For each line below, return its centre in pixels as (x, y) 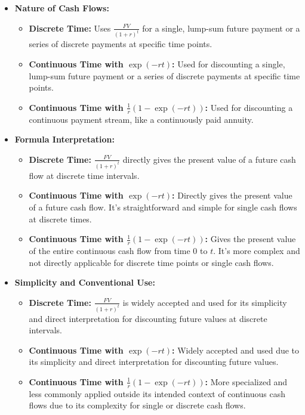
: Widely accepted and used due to (236, 350)
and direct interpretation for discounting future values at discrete (148, 318)
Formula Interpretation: (64, 139)
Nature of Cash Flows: (62, 8)
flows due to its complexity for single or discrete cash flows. (137, 405)
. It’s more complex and (257, 250)
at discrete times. (60, 219)
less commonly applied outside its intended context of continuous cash (157, 393)
